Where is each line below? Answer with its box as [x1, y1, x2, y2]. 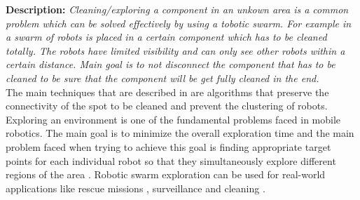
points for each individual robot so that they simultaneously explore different [6, 153, 336, 168]
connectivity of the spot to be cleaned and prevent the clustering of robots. [6, 98, 328, 113]
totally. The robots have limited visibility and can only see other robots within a [6, 43, 345, 58]
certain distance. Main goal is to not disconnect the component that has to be [6, 57, 335, 72]
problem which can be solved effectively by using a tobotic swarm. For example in [6, 15, 352, 30]
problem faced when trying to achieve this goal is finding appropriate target [6, 139, 331, 154]
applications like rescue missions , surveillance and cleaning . [6, 180, 265, 195]
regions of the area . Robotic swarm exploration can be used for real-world [6, 167, 326, 182]
